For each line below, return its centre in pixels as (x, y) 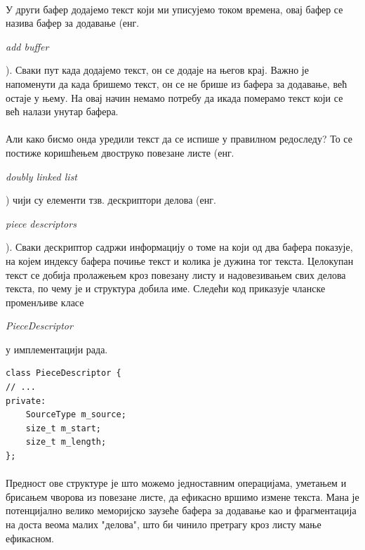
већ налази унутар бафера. (62, 111)
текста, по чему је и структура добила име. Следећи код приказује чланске (166, 288)
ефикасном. (30, 538)
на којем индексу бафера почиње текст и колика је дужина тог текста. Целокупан (180, 260)
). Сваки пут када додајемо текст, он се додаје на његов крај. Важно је (157, 70)
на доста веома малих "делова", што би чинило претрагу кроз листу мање (164, 524)
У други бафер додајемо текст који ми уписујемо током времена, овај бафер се (174, 9)
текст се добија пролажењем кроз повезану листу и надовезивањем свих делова (176, 274)
